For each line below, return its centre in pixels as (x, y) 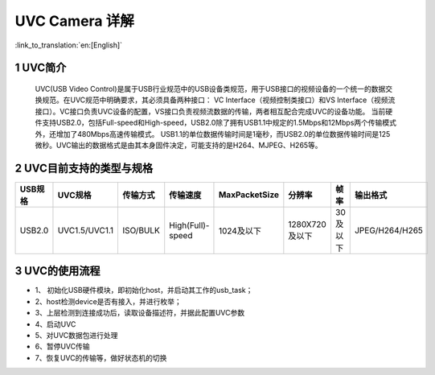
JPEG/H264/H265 (389, 230)
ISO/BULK (141, 230)
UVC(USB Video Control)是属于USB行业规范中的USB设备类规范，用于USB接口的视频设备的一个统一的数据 (210, 89)
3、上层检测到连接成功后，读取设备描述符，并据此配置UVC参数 (140, 313)
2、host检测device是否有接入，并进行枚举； (109, 301)
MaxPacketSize (249, 195)
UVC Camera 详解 (74, 21)
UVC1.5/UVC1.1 (86, 230)
